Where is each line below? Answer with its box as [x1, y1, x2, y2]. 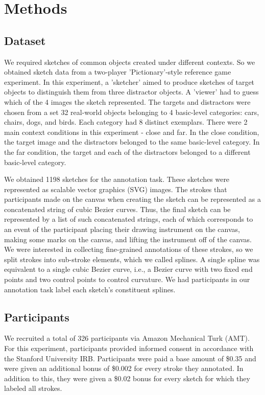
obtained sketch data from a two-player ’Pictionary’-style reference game [4, 66, 231, 77]
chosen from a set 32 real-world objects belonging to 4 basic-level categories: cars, [4, 106, 259, 117]
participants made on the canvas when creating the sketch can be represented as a [4, 194, 261, 204]
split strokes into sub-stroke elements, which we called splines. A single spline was [4, 253, 260, 264]
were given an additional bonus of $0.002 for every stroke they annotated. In [4, 363, 244, 374]
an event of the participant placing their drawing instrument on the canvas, [4, 224, 240, 235]
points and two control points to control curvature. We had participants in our [4, 274, 250, 285]
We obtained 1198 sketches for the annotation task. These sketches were [4, 174, 230, 184]
